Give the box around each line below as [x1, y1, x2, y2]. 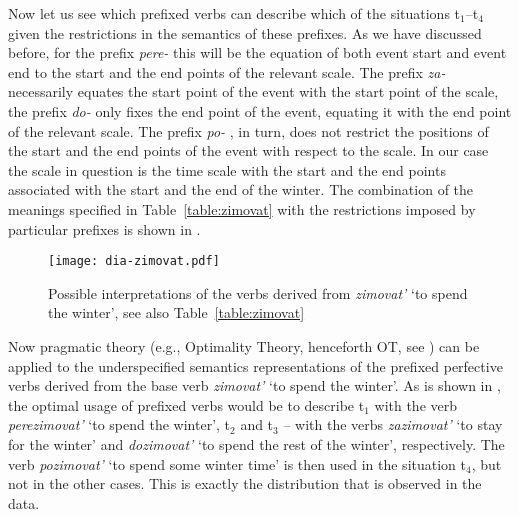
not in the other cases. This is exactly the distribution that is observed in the [8, 473, 482, 494]
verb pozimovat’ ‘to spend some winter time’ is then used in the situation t [8, 453, 466, 474]
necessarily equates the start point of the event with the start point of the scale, [8, 81, 499, 102]
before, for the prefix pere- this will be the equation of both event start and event [8, 42, 507, 63]
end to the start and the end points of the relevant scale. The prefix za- [8, 61, 446, 82]
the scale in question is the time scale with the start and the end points [8, 159, 446, 180]
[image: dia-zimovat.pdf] [48, 254, 220, 269]
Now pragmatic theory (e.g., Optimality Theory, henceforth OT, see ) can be [8, 335, 480, 356]
